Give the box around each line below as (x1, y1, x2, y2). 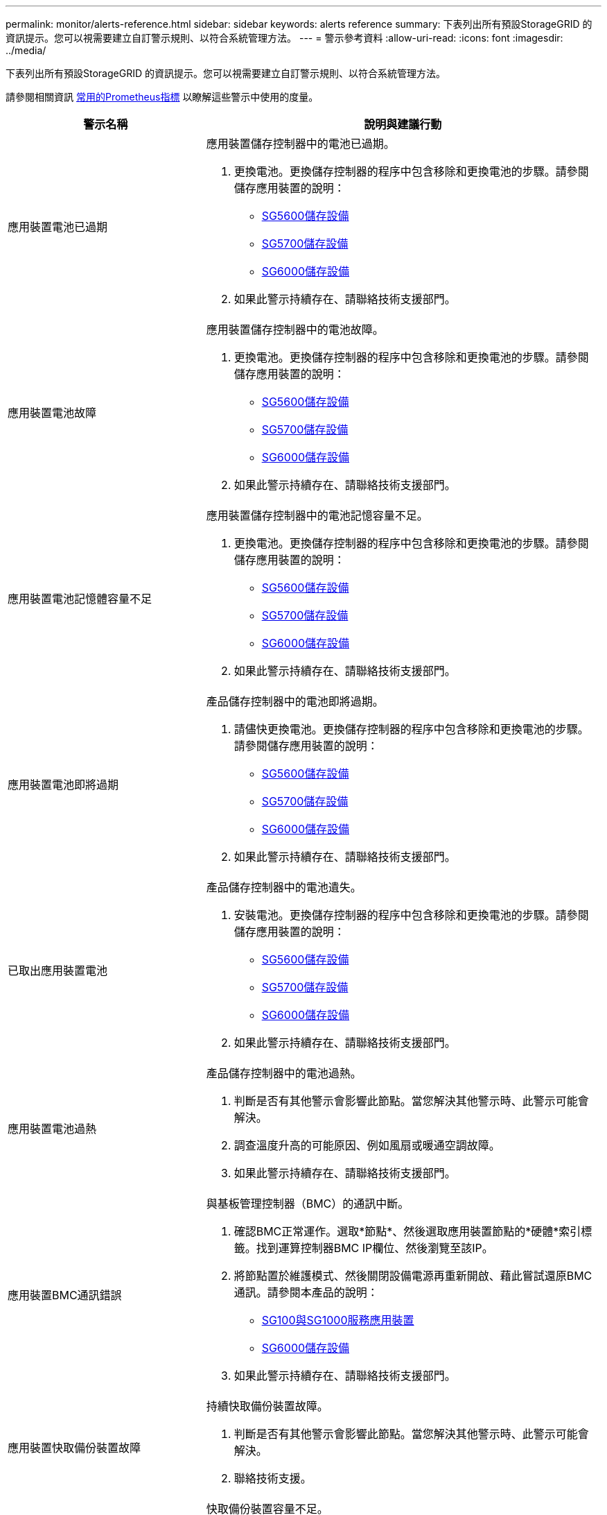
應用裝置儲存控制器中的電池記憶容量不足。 (206, 508, 428, 522)
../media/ (6, 44, 46, 56)
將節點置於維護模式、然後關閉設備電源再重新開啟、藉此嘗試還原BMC (234, 1269, 592, 1283)
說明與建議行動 (364, 117, 442, 131)
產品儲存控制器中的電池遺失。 (206, 880, 362, 894)
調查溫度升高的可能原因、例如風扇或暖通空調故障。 (234, 1138, 500, 1152)
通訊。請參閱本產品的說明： (234, 1285, 378, 1299)
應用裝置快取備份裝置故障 (8, 1441, 141, 1455)
